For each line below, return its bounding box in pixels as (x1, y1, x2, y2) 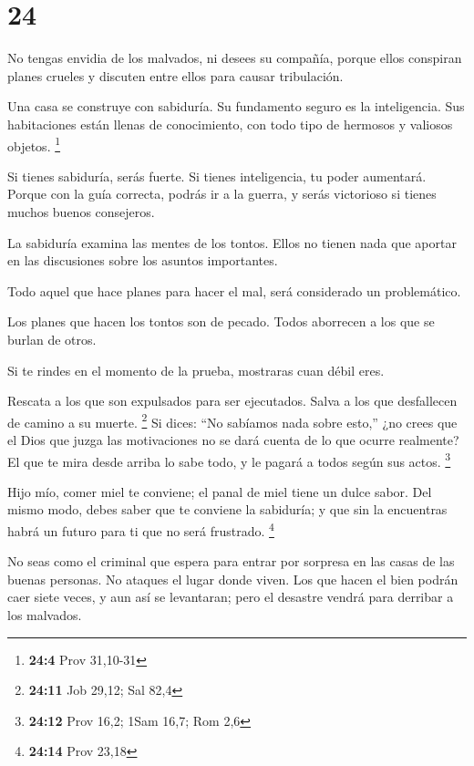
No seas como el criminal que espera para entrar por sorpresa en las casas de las (7, 552, 455, 571)
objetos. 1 (7, 133, 61, 155)
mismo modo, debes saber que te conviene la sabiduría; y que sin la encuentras (7, 500, 448, 519)
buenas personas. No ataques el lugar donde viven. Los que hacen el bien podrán (7, 569, 459, 588)
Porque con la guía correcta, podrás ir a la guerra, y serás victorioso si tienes (7, 184, 437, 203)
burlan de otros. (7, 329, 97, 348)
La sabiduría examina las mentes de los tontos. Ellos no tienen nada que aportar (7, 233, 457, 252)
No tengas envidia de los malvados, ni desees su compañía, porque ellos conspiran (7, 48, 462, 67)
